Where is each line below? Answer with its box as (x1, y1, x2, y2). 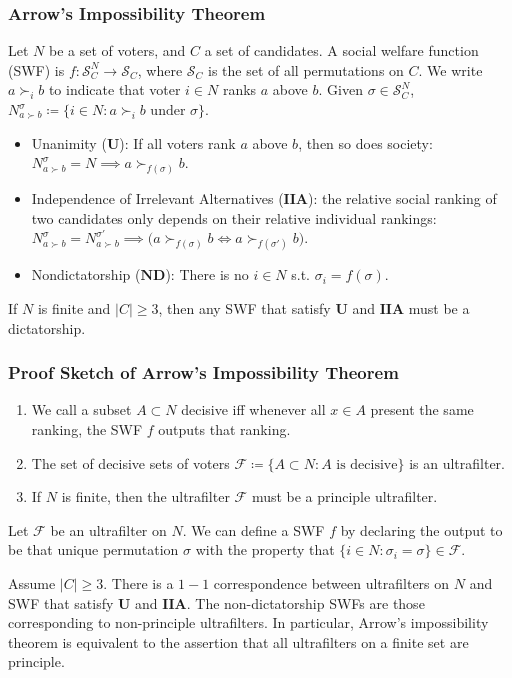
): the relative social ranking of (308, 188, 497, 209)
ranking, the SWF (31, 419, 143, 440)
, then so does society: (298, 132, 433, 153)
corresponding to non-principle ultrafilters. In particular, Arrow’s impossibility (8, 612, 489, 633)
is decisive (336, 457, 398, 472)
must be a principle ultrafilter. (251, 486, 438, 507)
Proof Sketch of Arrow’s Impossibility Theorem (8, 360, 399, 385)
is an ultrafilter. (409, 452, 505, 473)
